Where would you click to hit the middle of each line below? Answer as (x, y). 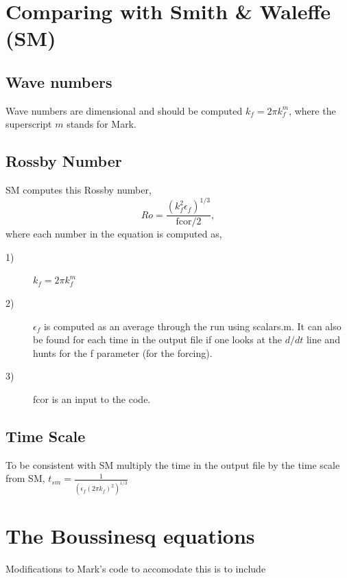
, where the (312, 110)
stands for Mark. (101, 124)
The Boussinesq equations (130, 536)
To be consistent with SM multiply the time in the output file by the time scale (173, 464)
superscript (29, 124)
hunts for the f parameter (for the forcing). (123, 352)
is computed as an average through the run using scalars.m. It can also (192, 326)
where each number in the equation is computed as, (114, 234)
